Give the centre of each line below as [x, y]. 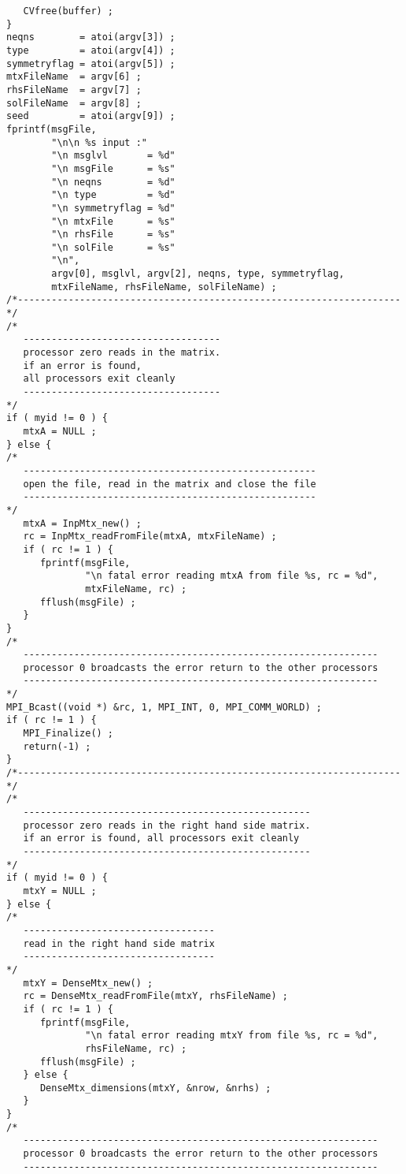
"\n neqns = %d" [113, 182]
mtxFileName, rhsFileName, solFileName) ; [164, 287]
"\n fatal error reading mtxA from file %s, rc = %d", [232, 576]
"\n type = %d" [113, 195]
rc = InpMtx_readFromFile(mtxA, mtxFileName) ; [150, 537]
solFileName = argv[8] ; [74, 103]
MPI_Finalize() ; [68, 734]
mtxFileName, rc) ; [136, 589]
